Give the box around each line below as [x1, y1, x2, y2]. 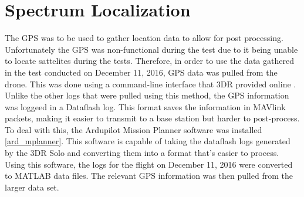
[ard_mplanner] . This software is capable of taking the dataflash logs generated [5, 135, 291, 147]
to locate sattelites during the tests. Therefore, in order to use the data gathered [5, 55, 294, 67]
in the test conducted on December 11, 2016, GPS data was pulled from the [5, 66, 278, 78]
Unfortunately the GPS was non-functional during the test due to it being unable [5, 43, 298, 55]
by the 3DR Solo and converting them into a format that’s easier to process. [5, 147, 279, 159]
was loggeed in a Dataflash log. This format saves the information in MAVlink [5, 100, 286, 113]
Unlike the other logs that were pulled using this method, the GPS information [5, 89, 289, 101]
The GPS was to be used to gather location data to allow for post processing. [5, 32, 283, 44]
